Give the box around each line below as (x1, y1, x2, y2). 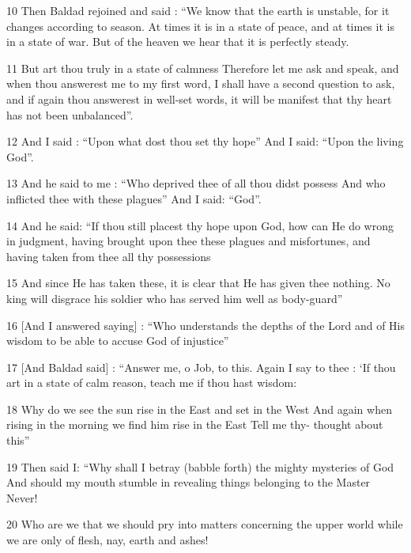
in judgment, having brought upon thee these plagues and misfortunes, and (6, 233, 371, 249)
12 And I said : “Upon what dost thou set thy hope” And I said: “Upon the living (6, 133, 404, 150)
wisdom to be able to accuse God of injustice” (6, 332, 229, 349)
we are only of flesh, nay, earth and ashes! (6, 532, 209, 548)
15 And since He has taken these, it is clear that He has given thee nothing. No (6, 275, 390, 291)
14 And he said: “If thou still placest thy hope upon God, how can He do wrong (6, 217, 394, 233)
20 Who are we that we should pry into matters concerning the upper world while (6, 516, 403, 532)
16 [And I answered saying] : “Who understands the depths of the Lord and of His (6, 316, 405, 333)
